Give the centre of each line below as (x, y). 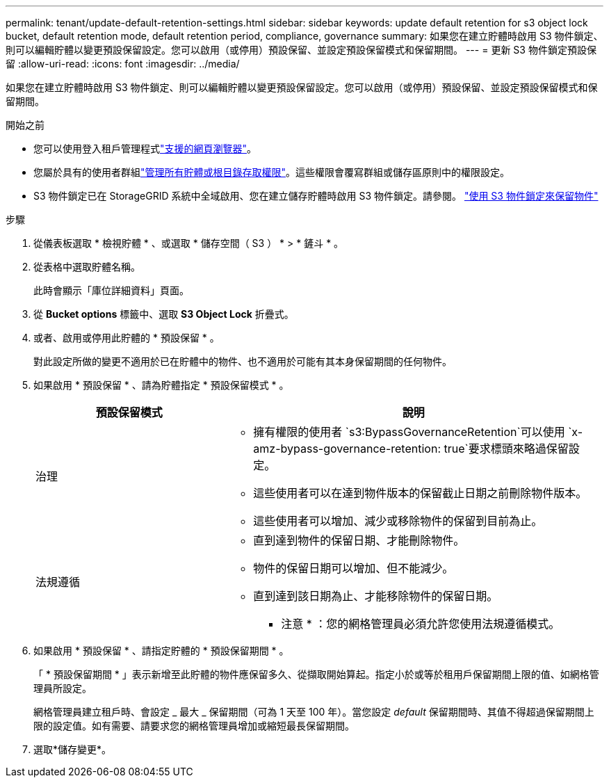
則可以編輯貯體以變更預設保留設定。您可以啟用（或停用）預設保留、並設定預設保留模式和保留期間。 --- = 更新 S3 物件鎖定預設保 (301, 50)
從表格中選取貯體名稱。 (87, 267)
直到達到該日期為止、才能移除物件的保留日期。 (376, 596)
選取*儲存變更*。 (73, 749)
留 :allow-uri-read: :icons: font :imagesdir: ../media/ (123, 64)
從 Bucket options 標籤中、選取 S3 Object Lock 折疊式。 (164, 314)
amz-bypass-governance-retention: (347, 449)
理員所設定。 (63, 688)
